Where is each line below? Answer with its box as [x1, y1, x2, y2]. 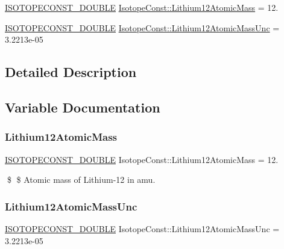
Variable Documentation [5, 97, 160, 116]
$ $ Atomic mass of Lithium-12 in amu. [7, 173, 156, 186]
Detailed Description [5, 63, 137, 81]
